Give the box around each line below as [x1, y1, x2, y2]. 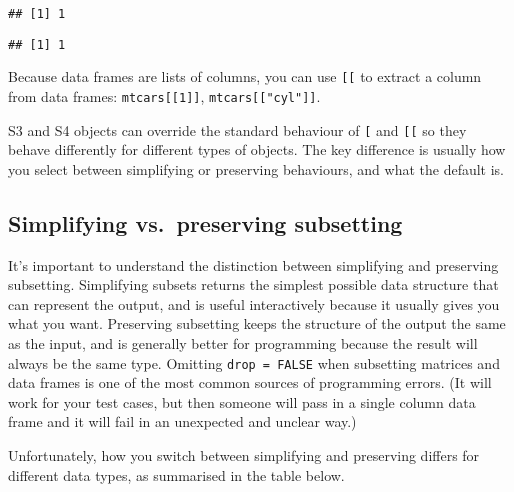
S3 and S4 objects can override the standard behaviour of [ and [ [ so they [8, 119, 467, 140]
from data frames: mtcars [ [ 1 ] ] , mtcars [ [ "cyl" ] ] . [8, 85, 321, 106]
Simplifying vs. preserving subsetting [8, 207, 403, 238]
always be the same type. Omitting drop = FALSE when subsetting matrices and [8, 352, 500, 373]
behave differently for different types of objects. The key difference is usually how [8, 139, 506, 160]
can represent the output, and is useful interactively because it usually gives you [8, 293, 500, 314]
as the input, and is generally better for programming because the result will [8, 333, 478, 354]
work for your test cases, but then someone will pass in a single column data [8, 391, 476, 412]
